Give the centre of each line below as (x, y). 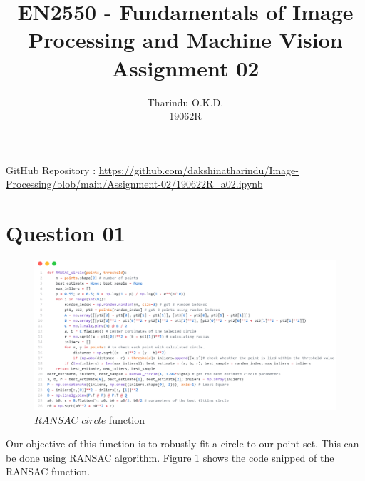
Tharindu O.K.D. (185, 102)
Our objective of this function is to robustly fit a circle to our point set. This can (182, 444)
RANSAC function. (48, 471)
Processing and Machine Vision (185, 40)
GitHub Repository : (51, 169)
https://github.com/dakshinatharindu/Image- (199, 169)
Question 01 (66, 233)
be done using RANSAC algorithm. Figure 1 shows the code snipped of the (170, 457)
